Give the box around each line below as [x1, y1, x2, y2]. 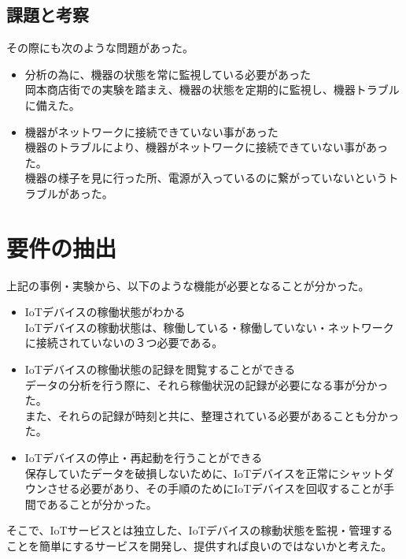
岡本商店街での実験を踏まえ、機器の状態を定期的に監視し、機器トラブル [24, 81, 400, 98]
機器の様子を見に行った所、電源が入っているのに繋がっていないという [24, 170, 388, 186]
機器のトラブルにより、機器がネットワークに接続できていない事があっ [24, 139, 388, 155]
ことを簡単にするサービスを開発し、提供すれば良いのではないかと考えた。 [6, 537, 393, 553]
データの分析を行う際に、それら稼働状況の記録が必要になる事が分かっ [24, 376, 389, 393]
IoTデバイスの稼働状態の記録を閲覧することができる [24, 361, 296, 378]
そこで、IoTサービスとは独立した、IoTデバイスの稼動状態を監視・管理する [6, 522, 393, 539]
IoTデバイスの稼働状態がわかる [24, 304, 186, 320]
